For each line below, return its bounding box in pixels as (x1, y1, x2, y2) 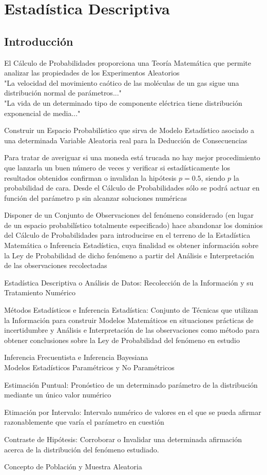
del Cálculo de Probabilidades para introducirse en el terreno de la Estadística (4, 230, 251, 240)
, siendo (201, 172, 225, 183)
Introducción (4, 33, 73, 49)
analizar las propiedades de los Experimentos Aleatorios (4, 67, 180, 78)
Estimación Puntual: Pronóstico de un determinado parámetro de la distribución (4, 379, 258, 390)
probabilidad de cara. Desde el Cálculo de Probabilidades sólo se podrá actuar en (4, 182, 260, 193)
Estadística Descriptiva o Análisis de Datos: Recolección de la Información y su (4, 277, 254, 288)
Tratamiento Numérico (4, 287, 75, 298)
